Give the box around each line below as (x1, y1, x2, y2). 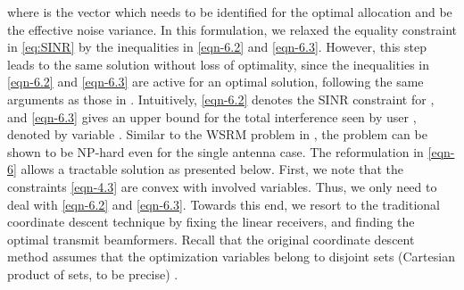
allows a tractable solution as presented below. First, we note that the (21, 160, 404, 178)
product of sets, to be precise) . (7, 264, 178, 283)
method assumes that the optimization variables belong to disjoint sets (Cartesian (7, 247, 455, 266)
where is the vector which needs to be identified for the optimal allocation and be (7, 3, 452, 21)
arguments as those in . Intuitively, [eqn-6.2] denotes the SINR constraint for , (7, 89, 435, 108)
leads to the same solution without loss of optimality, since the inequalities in (7, 54, 430, 73)
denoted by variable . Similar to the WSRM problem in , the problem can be (7, 125, 427, 144)
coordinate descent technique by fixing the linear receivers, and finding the (7, 212, 415, 231)
